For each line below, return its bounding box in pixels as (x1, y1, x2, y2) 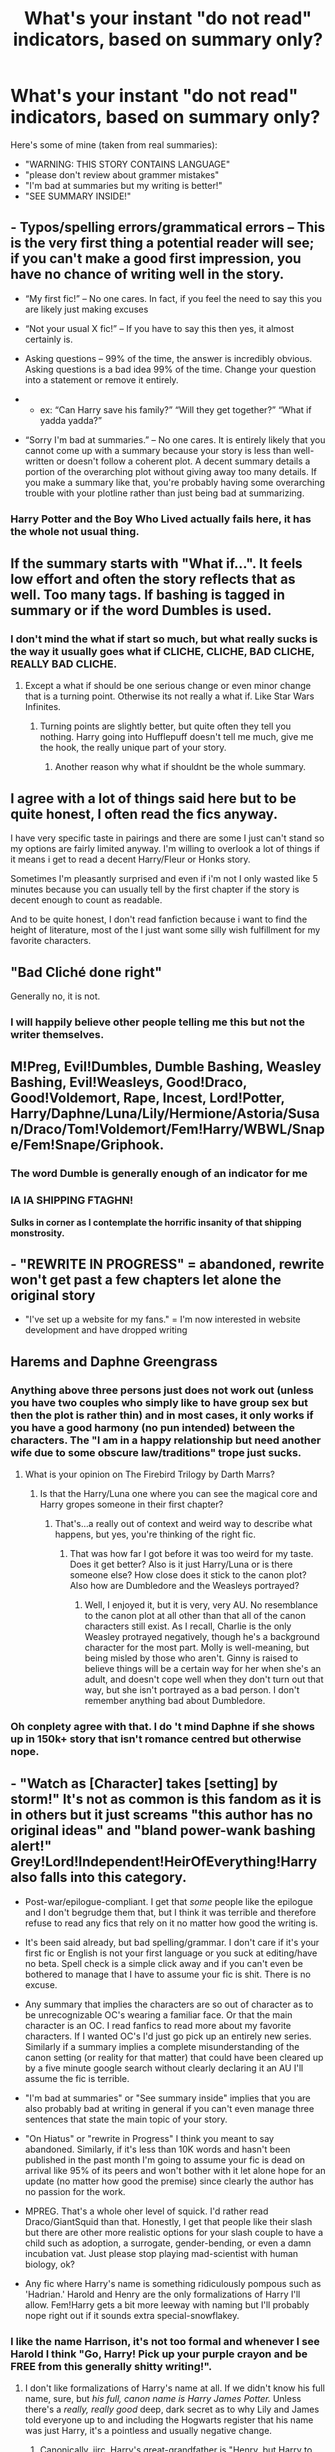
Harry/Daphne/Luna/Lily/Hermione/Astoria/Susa (10, 1105, 320, 1122)
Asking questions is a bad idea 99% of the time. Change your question (24, 363, 317, 375)
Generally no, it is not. (10, 990, 101, 1002)
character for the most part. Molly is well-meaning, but (84, 1642, 310, 1654)
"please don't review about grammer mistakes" (24, 168, 220, 181)
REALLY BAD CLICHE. (10, 657, 118, 671)
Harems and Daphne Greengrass (10, 1353, 218, 1370)
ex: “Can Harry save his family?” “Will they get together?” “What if (39, 403, 312, 416)
